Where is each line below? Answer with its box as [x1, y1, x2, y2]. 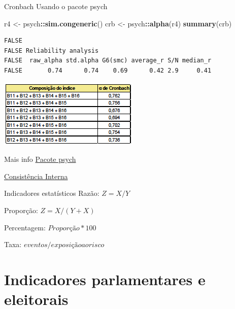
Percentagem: [4, 222, 46, 232]
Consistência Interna [4, 170, 68, 181]
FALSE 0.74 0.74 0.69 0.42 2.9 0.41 [4, 66, 212, 74]
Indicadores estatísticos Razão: [4, 188, 99, 198]
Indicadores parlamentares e [4, 268, 206, 289]
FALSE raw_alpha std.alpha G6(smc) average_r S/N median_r [4, 57, 212, 64]
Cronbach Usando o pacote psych [4, 1, 108, 11]
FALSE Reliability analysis [4, 47, 99, 54]
